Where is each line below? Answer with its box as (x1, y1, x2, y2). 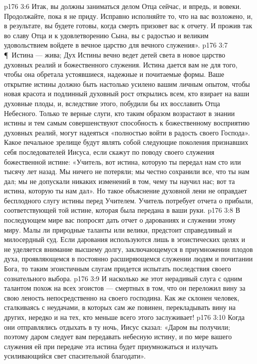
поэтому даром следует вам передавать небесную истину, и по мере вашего (4, 331, 232, 342)
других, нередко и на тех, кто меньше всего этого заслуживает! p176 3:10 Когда (4, 312, 245, 322)
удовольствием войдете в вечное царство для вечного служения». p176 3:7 (4, 40, 228, 50)
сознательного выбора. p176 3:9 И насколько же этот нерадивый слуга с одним (4, 273, 242, 283)
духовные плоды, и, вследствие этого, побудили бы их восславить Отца (4, 98, 220, 108)
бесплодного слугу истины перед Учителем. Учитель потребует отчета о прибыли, (4, 195, 253, 205)
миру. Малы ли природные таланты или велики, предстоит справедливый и (4, 224, 232, 235)
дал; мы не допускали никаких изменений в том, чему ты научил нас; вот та (4, 176, 235, 186)
